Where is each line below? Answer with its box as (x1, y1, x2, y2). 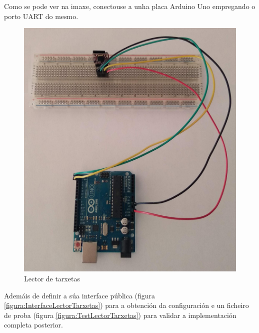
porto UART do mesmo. (4, 11, 78, 21)
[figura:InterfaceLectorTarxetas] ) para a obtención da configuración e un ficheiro (4, 300, 249, 310)
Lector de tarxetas (24, 273, 80, 283)
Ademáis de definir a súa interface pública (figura (4, 290, 155, 300)
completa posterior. (4, 319, 63, 330)
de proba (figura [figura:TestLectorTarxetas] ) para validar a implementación (4, 309, 236, 320)
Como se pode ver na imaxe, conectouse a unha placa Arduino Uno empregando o (4, 1, 255, 11)
